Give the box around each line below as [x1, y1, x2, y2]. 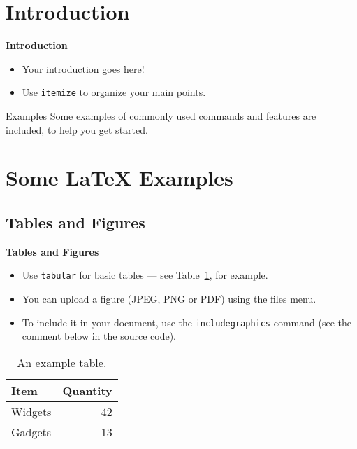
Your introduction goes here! [22, 61, 145, 76]
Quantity [62, 382, 112, 399]
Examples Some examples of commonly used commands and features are [6, 108, 316, 123]
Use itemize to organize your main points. [22, 85, 206, 99]
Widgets [11, 403, 52, 420]
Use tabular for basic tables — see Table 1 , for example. [22, 268, 268, 282]
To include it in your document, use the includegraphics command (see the [22, 315, 351, 329]
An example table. [17, 354, 107, 371]
